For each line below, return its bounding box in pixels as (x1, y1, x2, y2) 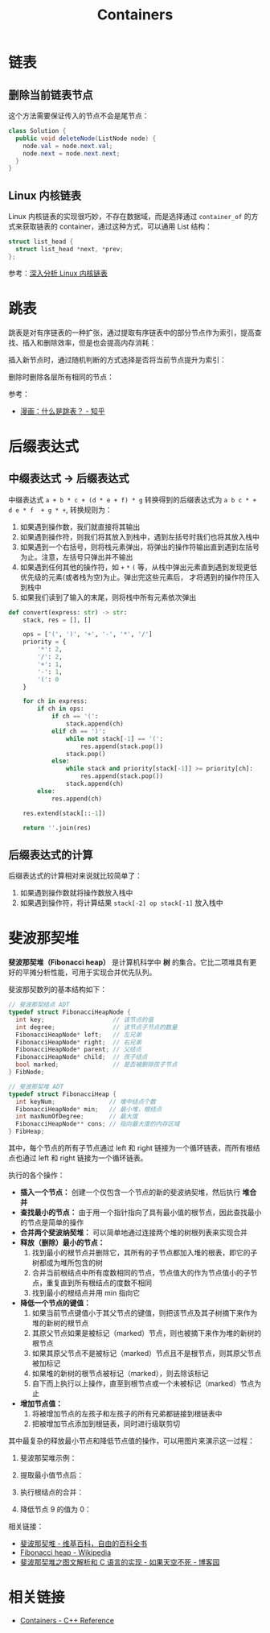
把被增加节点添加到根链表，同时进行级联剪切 (31, 1419, 181, 1428)
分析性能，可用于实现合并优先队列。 (35, 968, 157, 978)
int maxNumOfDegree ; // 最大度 (15, 1113, 138, 1121)
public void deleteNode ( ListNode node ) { (15, 134, 157, 143)
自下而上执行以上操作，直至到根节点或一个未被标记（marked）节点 (31, 1379, 255, 1388)
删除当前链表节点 (8, 88, 93, 101)
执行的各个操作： (8, 1170, 65, 1180)
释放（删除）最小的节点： (19, 1238, 105, 1247)
